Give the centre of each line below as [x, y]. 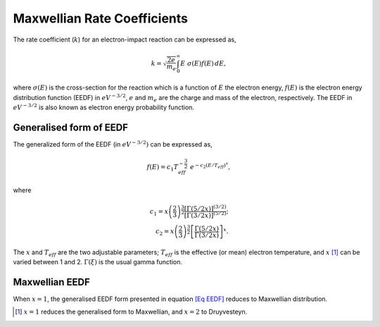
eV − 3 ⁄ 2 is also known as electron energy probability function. [104, 107]
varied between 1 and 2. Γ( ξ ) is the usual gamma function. [98, 262]
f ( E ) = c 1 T [163, 168]
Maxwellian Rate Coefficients [100, 18]
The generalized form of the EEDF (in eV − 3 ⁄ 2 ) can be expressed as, [113, 144]
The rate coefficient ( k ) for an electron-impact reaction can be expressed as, [125, 39]
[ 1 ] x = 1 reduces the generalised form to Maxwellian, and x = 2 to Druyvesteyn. [131, 312]
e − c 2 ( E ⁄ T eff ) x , [210, 166]
